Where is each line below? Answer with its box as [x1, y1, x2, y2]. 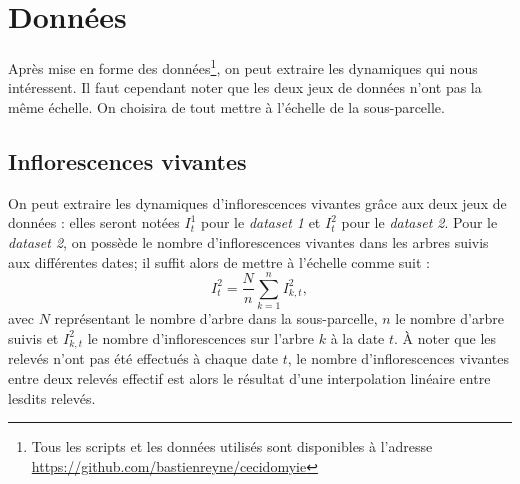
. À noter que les [394, 327, 497, 348]
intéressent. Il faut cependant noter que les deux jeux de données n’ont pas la [8, 77, 482, 98]
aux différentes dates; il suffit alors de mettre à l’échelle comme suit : [8, 251, 430, 272]
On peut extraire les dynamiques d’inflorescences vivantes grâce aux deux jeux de [8, 192, 507, 213]
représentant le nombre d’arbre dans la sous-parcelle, [54, 308, 378, 329]
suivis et [8, 327, 59, 348]
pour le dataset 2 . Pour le [341, 212, 498, 233]
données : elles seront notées [8, 212, 180, 233]
